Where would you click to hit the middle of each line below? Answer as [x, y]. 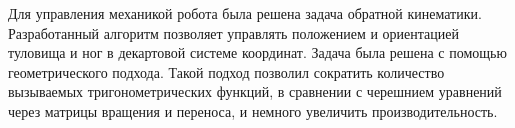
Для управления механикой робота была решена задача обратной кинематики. [245, 13]
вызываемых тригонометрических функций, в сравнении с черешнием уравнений [255, 91]
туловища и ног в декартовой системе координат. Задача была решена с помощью [257, 52]
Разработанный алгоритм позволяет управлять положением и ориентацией [233, 32]
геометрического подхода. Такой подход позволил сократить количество [226, 71]
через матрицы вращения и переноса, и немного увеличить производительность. [253, 110]
